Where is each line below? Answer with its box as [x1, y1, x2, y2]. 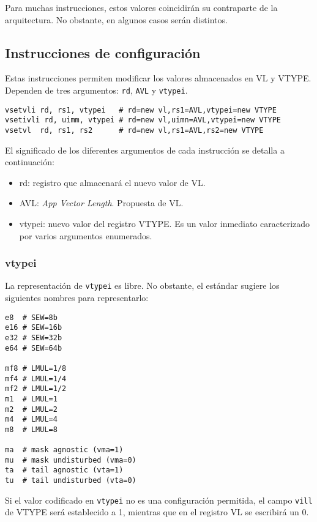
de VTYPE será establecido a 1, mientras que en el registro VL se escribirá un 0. [5, 505, 309, 518]
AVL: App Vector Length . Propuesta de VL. [19, 196, 184, 209]
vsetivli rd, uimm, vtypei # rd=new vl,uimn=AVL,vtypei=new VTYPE [5, 116, 282, 125]
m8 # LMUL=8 [5, 425, 58, 434]
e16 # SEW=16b [5, 323, 62, 332]
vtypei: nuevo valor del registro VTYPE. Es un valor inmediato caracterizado [19, 217, 310, 229]
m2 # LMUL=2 [5, 405, 58, 414]
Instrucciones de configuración [5, 43, 201, 62]
